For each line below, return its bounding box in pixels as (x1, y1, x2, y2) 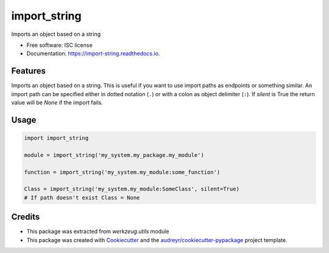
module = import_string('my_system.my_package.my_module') (24, 151, 204, 158)
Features (11, 66, 46, 76)
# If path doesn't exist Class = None (24, 194, 140, 201)
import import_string (24, 134, 89, 142)
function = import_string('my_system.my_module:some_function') (24, 168, 221, 176)
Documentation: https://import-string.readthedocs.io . (26, 50, 160, 57)
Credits (11, 212, 40, 222)
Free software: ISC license (26, 41, 93, 49)
